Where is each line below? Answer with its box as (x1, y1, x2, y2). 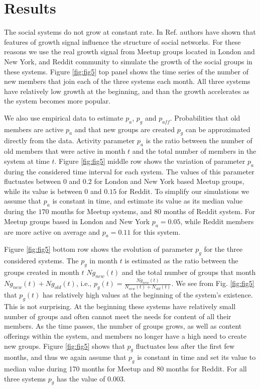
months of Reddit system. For (163, 206, 255, 217)
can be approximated (185, 124, 250, 134)
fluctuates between (4, 176, 61, 186)
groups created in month (4, 267, 79, 277)
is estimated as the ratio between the (124, 255, 238, 266)
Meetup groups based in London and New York (4, 216, 150, 226)
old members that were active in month (4, 146, 125, 156)
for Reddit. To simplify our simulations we (118, 185, 249, 196)
